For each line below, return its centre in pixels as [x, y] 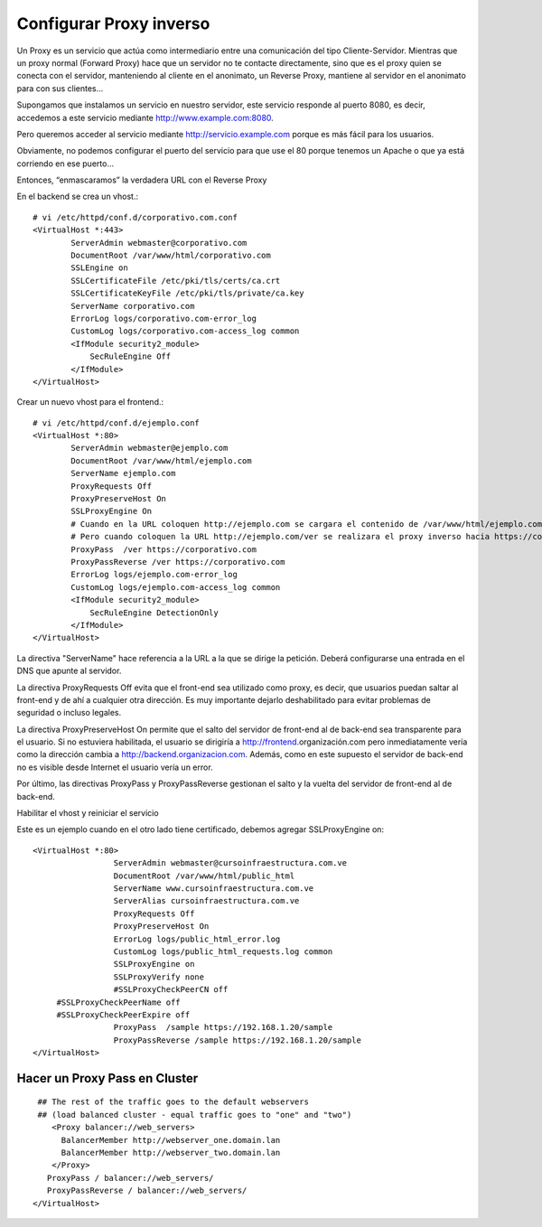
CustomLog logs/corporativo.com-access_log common [185, 331]
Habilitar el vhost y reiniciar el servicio [88, 813]
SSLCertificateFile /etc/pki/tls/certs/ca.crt [176, 281]
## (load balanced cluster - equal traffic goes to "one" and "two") [195, 1115]
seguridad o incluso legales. [69, 713]
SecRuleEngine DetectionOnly [154, 613]
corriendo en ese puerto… [65, 164]
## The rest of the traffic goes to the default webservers [173, 1102]
